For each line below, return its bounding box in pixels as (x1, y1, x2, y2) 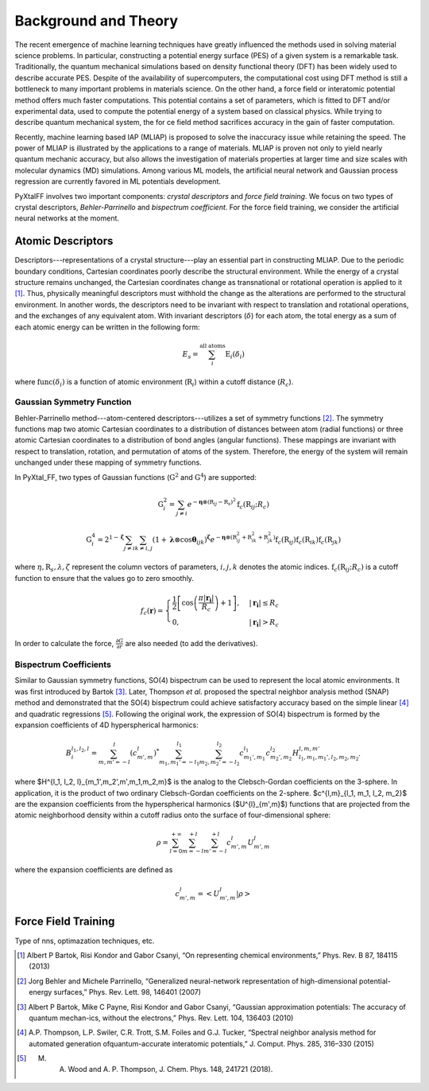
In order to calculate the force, (14, 638, 114, 648)
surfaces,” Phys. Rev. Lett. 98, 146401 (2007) (53, 988, 202, 997)
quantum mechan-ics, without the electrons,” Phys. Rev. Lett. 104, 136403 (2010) (29, 1013, 294, 1023)
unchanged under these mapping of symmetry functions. (14, 458, 202, 467)
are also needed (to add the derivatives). (125, 638, 258, 648)
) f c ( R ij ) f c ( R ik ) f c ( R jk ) (272, 533, 342, 546)
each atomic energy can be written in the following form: (14, 322, 200, 332)
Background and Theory (14, 12, 179, 29)
